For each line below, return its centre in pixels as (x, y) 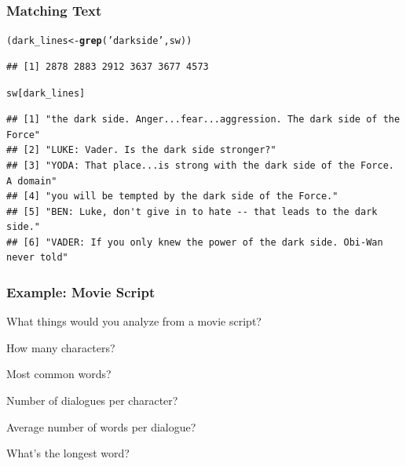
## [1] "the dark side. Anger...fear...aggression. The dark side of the (203, 120)
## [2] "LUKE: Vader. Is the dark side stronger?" (141, 150)
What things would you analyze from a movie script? (134, 321)
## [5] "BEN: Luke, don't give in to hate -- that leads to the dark (192, 211)
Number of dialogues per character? (92, 400)
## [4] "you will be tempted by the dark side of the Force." (172, 197)
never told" (37, 258)
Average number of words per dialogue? (101, 426)
